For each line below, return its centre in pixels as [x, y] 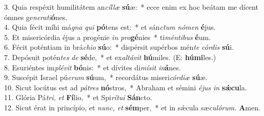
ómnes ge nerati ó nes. [36, 17]
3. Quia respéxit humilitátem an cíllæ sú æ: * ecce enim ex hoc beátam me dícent [131, 7]
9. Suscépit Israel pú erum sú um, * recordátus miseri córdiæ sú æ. [106, 77]
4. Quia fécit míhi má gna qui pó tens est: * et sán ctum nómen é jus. [110, 27]
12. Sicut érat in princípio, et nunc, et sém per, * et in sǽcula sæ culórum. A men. [132, 107]
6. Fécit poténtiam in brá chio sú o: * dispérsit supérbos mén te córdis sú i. [119, 47]
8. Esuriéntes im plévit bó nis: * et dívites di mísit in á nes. [93, 67]
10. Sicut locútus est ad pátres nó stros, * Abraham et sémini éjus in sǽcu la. [126, 87]
